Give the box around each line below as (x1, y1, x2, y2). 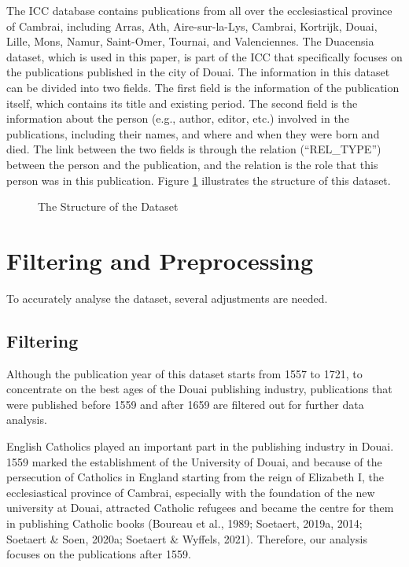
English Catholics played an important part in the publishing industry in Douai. (6, 438, 394, 455)
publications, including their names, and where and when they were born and (6, 125, 380, 142)
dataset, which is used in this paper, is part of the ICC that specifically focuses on (6, 48, 403, 64)
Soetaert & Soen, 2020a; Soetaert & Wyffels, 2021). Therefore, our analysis (6, 530, 367, 547)
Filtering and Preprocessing (6, 244, 314, 276)
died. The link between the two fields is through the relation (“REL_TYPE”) (6, 141, 381, 157)
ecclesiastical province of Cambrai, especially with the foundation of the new (6, 484, 375, 500)
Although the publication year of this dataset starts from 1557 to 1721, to (6, 365, 363, 381)
